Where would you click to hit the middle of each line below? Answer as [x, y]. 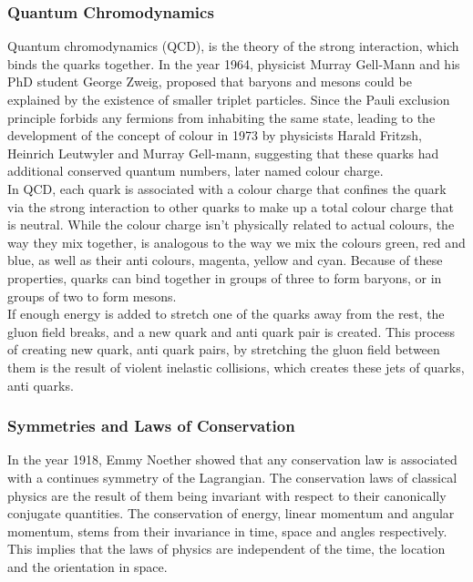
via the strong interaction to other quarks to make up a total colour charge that [231, 206]
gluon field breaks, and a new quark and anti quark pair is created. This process [231, 331]
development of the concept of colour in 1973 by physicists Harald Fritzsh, [215, 135]
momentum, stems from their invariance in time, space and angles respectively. [227, 531]
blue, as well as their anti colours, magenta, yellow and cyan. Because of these [225, 260]
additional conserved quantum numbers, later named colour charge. [195, 171]
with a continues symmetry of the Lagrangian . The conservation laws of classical [232, 477]
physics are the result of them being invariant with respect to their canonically [227, 495]
